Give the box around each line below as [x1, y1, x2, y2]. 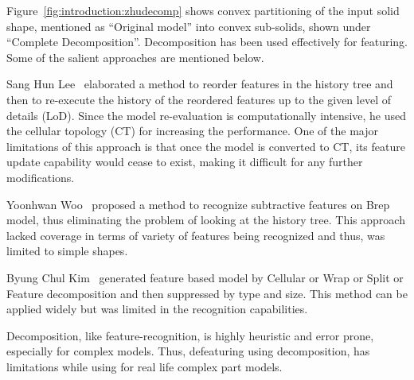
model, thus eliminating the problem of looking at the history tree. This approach [6, 211, 405, 228]
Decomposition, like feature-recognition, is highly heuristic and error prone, [6, 327, 374, 343]
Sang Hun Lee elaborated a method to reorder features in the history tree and [6, 76, 393, 92]
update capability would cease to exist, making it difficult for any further [6, 153, 363, 170]
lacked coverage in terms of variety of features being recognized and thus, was [6, 227, 385, 243]
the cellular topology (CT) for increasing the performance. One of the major [6, 122, 378, 139]
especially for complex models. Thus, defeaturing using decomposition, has [6, 343, 370, 359]
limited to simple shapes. [6, 242, 128, 259]
